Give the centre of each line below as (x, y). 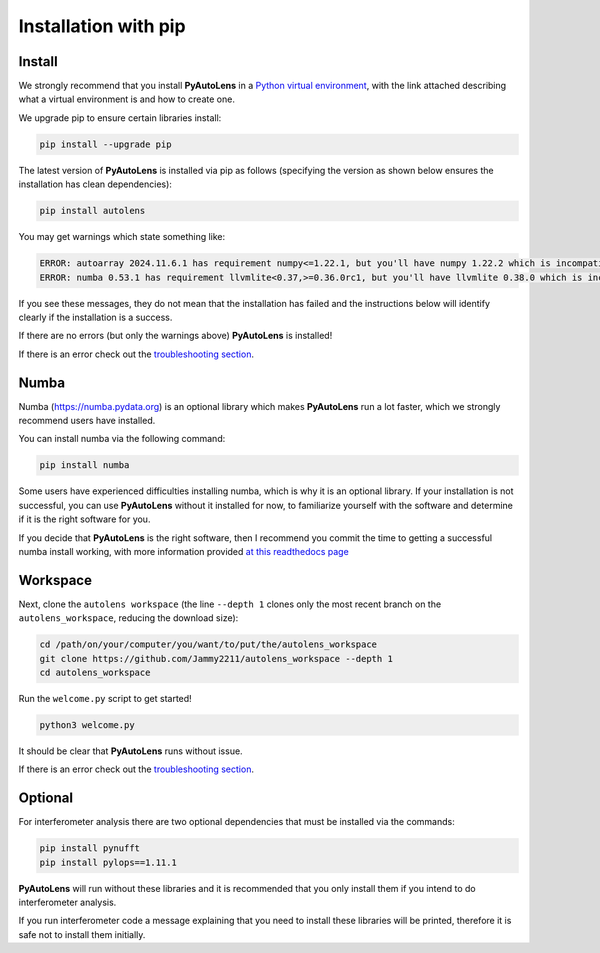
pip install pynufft (89, 848)
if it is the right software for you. (84, 519)
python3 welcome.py (87, 724)
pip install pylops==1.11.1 (108, 862)
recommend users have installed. (87, 420)
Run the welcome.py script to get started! (105, 698)
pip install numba (84, 465)
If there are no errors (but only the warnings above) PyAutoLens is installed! (175, 336)
